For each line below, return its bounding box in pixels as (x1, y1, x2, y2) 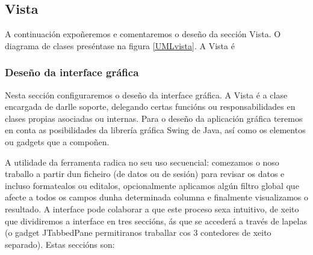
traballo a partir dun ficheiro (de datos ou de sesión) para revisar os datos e (5, 167, 285, 180)
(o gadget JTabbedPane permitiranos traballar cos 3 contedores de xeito (5, 226, 271, 239)
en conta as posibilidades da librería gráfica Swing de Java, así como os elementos (5, 124, 306, 136)
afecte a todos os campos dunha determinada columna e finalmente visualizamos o (5, 191, 308, 203)
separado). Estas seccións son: (5, 238, 115, 250)
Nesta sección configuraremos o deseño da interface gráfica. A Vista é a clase (5, 88, 288, 101)
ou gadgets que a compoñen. (5, 135, 110, 148)
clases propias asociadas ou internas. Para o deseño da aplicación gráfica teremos (5, 112, 303, 124)
